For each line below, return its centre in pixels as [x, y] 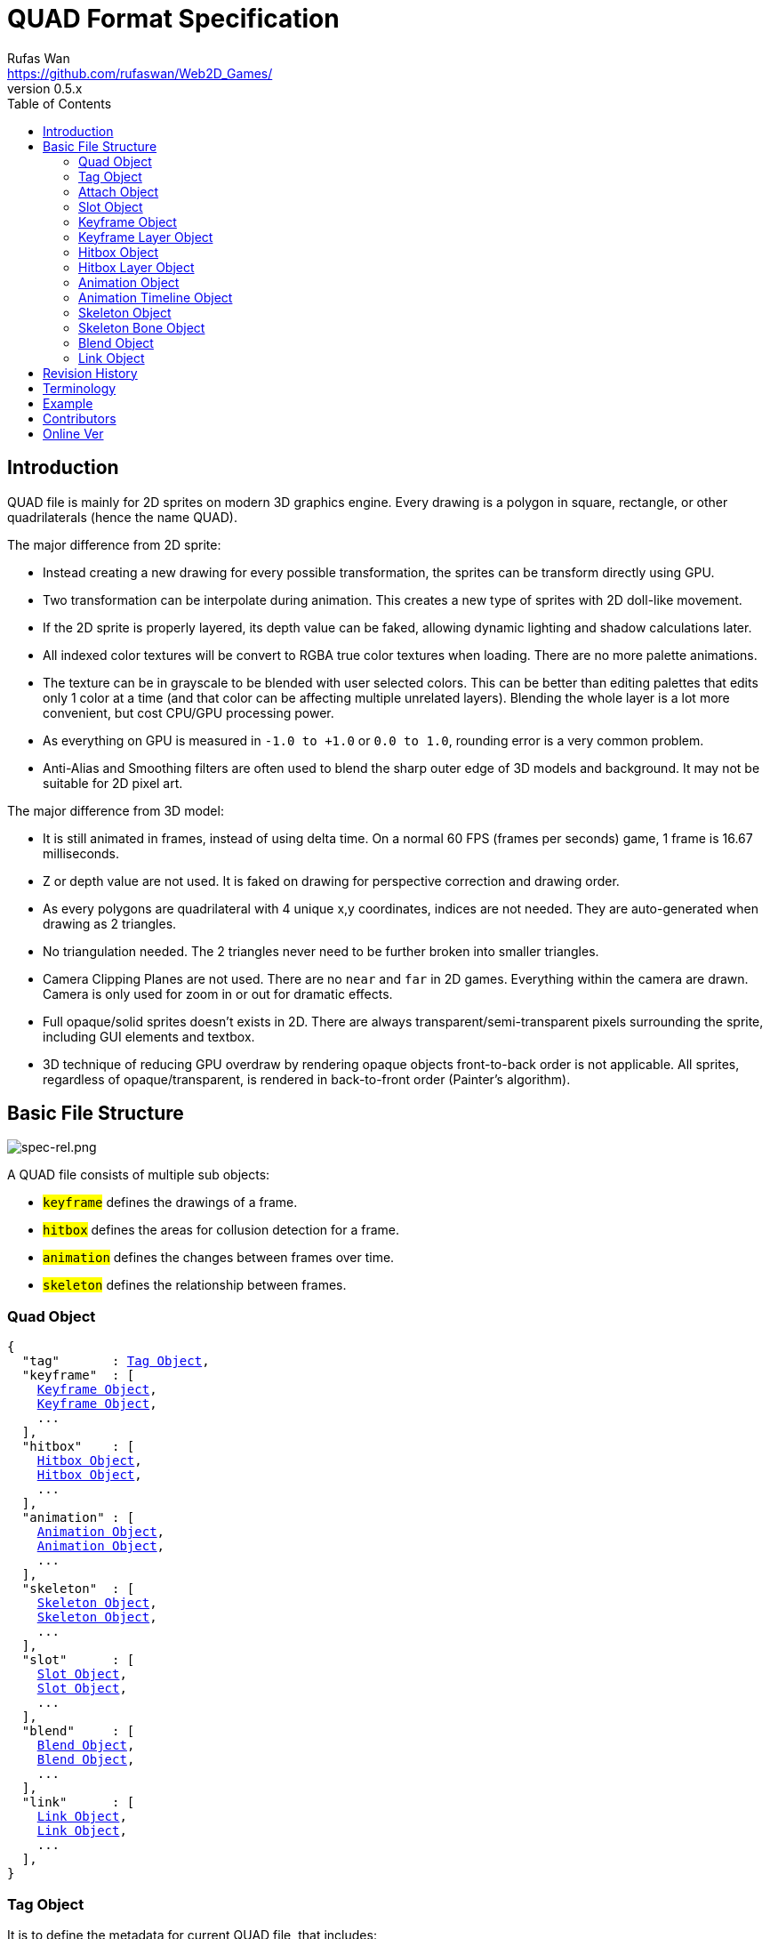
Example [68, 403]
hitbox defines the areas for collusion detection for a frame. [221, 1230]
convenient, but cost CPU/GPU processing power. [188, 712]
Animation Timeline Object [156, 297]
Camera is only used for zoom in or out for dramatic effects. [218, 994]
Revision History [90, 373]
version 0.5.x [45, 88]
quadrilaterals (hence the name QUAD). [122, 517]
